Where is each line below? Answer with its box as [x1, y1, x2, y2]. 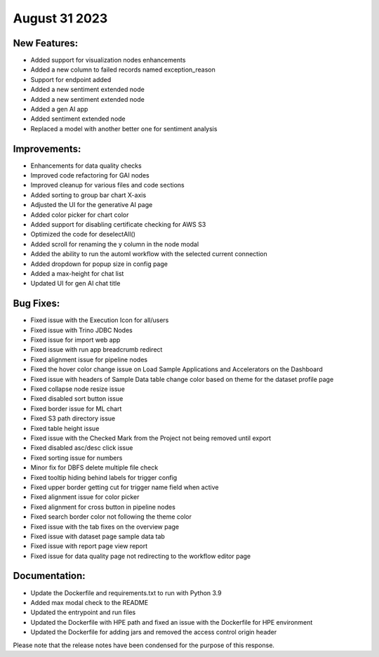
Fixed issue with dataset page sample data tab [30, 532, 165, 540]
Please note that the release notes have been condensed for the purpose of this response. [13, 641, 275, 649]
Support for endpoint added [30, 75, 112, 84]
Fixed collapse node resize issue [30, 385, 126, 393]
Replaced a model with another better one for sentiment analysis [30, 124, 218, 133]
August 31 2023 [13, 11, 108, 26]
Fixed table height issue [30, 424, 100, 432]
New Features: [13, 37, 79, 49]
